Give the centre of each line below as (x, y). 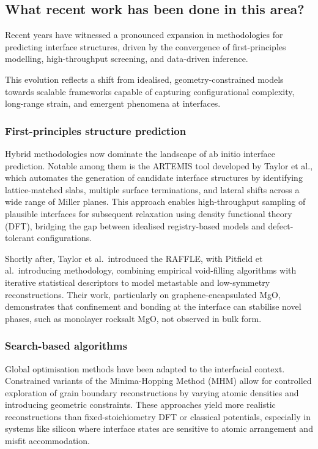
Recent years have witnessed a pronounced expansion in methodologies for (144, 35)
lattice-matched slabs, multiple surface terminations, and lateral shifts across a (152, 189)
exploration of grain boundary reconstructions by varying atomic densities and (152, 392)
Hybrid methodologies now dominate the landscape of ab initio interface (140, 153)
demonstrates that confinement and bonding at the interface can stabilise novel (153, 306)
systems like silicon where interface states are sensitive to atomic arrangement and (159, 428)
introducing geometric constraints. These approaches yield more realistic (140, 405)
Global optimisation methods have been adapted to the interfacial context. (145, 368)
